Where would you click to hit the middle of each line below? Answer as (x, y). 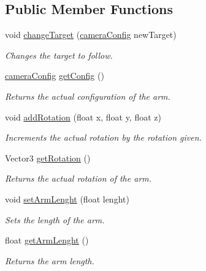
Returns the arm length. (50, 260)
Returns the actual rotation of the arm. (78, 178)
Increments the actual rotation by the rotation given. (103, 137)
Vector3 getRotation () (48, 158)
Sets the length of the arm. (55, 219)
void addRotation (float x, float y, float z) (83, 117)
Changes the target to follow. (59, 55)
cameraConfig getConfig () (55, 76)
